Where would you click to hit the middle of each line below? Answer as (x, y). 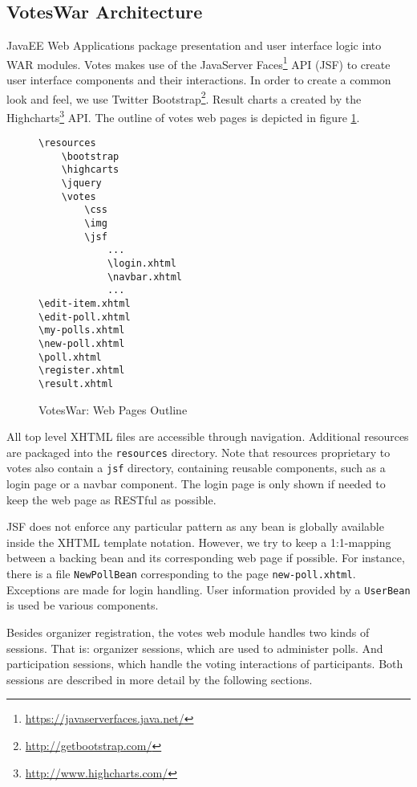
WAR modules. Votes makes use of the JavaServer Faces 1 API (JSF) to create (198, 63)
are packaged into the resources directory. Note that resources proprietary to (198, 452)
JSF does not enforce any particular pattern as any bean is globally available (195, 526)
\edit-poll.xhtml (85, 317)
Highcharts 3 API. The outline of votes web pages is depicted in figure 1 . (183, 116)
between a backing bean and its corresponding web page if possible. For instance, (206, 558)
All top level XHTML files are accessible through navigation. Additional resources (208, 436)
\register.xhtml (82, 371)
